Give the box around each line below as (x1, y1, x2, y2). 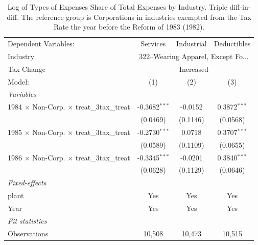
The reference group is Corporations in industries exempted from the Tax (21, 11, 251, 22)
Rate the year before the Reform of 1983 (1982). (53, 21, 205, 32)
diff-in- (229, 2, 251, 12)
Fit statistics (8, 215, 47, 226)
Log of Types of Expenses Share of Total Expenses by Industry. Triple (7, 2, 227, 12)
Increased (179, 63, 209, 74)
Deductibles (214, 38, 251, 49)
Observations (8, 228, 49, 238)
